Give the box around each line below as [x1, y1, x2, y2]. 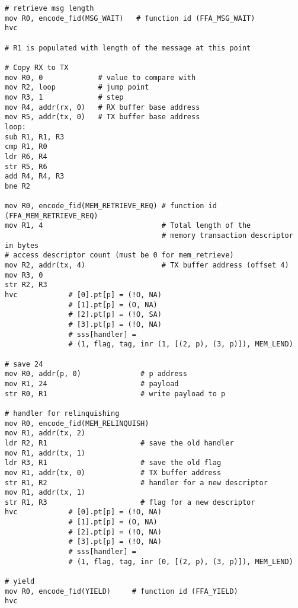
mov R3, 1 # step [5, 93, 124, 101]
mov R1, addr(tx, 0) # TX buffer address [5, 468, 222, 477]
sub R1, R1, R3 [5, 132, 65, 141]
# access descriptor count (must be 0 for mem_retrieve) [5, 251, 234, 260]
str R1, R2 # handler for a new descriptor [5, 478, 268, 487]
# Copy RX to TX [5, 63, 69, 72]
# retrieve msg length [5, 4, 94, 12]
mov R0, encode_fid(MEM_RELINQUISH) [5, 419, 149, 428]
